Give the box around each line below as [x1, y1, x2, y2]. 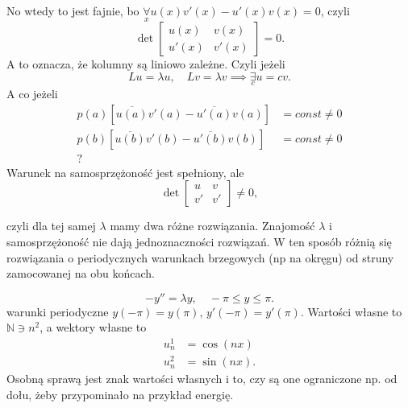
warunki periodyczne [6, 303, 109, 319]
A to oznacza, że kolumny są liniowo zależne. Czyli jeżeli [6, 56, 285, 72]
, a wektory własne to [40, 319, 147, 336]
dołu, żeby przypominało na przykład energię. [6, 385, 234, 402]
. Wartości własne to [300, 303, 402, 319]
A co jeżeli [6, 85, 58, 102]
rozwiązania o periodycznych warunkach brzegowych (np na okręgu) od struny [6, 249, 394, 266]
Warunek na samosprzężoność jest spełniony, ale [6, 163, 244, 180]
